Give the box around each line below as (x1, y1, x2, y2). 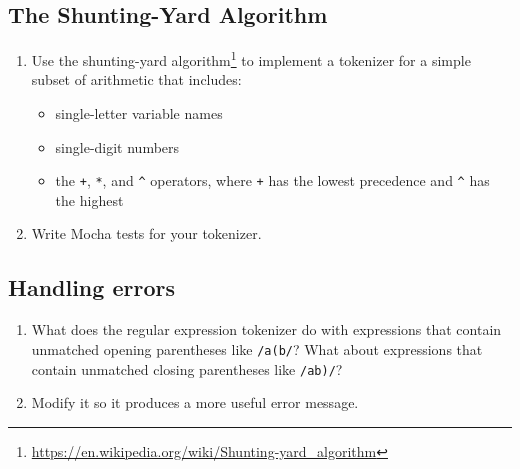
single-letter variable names (55, 103, 223, 124)
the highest (55, 189, 124, 210)
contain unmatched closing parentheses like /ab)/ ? (31, 358, 343, 379)
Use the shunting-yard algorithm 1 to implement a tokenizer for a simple (31, 47, 471, 70)
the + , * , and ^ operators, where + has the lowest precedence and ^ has (55, 170, 490, 191)
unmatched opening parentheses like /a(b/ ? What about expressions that (31, 338, 483, 359)
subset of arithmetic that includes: (31, 69, 242, 90)
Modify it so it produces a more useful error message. (31, 392, 359, 413)
